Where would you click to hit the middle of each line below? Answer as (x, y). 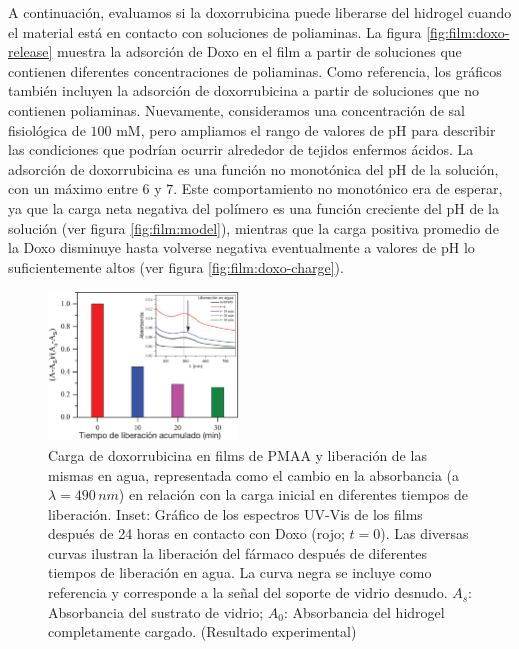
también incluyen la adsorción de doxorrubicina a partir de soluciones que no (244, 90)
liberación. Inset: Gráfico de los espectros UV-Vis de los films (235, 513)
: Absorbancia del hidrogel (364, 611)
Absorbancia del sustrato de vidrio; (156, 611)
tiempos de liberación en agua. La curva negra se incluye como (240, 572)
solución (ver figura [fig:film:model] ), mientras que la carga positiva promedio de (253, 227)
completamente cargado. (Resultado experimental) (202, 631)
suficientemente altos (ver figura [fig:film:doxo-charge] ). (176, 266)
